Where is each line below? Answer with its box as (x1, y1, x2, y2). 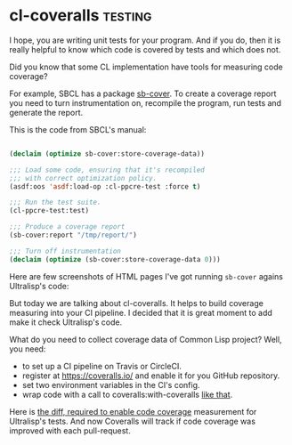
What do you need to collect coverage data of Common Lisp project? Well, (9, 334, 282, 344)
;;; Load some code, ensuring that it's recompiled (9, 166, 205, 174)
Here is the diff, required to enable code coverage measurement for (9, 406, 257, 417)
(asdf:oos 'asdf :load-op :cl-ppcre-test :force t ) (9, 182, 201, 191)
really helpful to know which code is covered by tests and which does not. (9, 44, 281, 54)
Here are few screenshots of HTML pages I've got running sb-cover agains (9, 271, 283, 281)
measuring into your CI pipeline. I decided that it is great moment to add (9, 307, 273, 318)
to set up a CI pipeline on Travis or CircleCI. (21, 360, 182, 371)
